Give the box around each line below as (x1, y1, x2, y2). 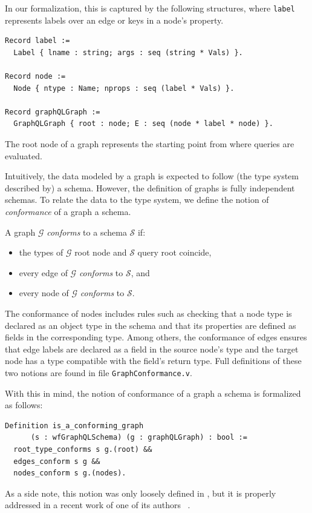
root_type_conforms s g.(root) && (13, 445, 152, 454)
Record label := (5, 36, 70, 45)
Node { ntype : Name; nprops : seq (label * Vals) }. (13, 84, 235, 93)
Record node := (5, 72, 66, 81)
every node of (19, 286, 69, 299)
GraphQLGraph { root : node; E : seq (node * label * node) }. (13, 119, 273, 128)
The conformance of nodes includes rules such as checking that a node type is (5, 306, 292, 319)
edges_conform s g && (13, 457, 100, 466)
